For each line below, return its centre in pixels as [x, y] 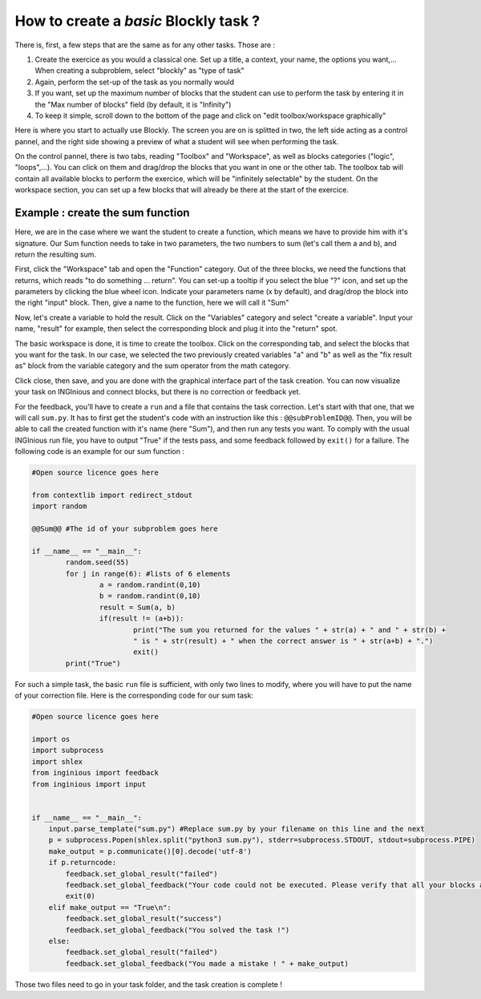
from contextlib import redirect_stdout [112, 495]
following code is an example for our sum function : [99, 451]
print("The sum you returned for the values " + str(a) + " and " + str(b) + [289, 630]
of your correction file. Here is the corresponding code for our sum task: [134, 696]
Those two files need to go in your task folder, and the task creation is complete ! [148, 984]
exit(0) [81, 896]
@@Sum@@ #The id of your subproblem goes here [125, 529]
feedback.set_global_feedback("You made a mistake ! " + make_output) [207, 963]
